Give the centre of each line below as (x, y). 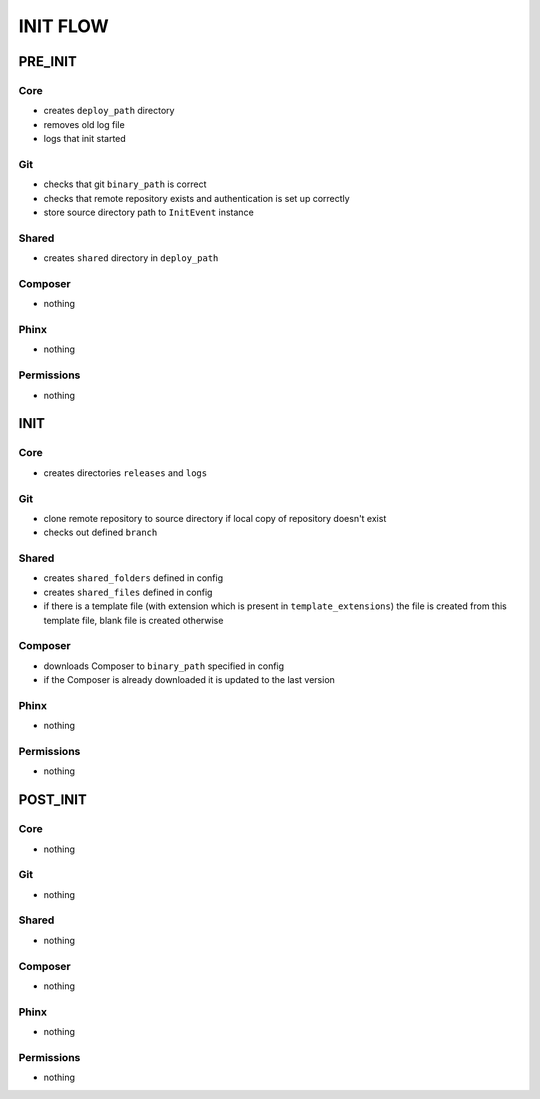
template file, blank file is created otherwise (133, 620)
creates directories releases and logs (125, 472)
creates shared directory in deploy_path (131, 258)
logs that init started (85, 139)
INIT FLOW (63, 26)
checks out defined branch (100, 532)
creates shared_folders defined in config (133, 578)
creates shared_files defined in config (128, 592)
